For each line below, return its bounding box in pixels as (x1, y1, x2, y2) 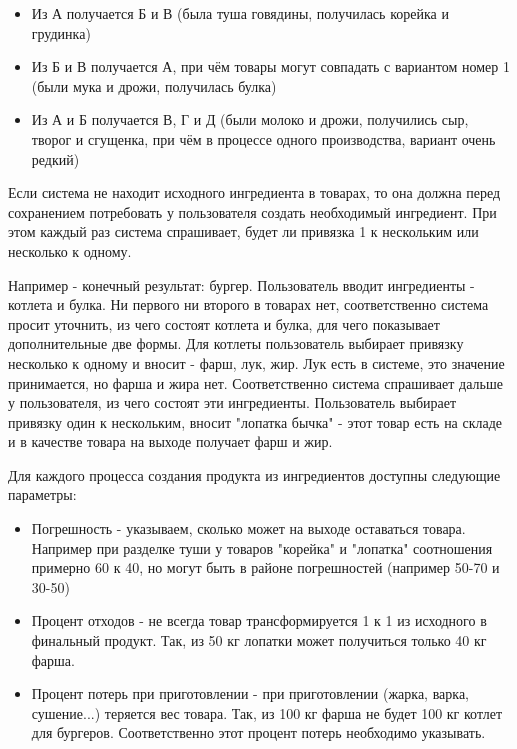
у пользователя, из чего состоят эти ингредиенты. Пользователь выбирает (8, 392, 457, 413)
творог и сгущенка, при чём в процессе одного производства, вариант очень (31, 128, 496, 149)
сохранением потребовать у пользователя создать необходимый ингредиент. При (8, 201, 497, 222)
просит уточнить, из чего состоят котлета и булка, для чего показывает (8, 313, 440, 334)
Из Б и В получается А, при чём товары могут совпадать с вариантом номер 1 (31, 56, 510, 77)
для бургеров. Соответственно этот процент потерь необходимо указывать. (31, 722, 486, 743)
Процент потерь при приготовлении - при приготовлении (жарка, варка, (31, 683, 469, 704)
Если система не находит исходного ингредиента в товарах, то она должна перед (8, 182, 501, 203)
